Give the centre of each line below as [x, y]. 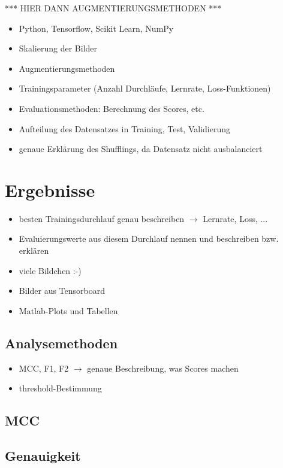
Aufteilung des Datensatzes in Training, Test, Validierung [124, 128]
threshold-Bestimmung [60, 388]
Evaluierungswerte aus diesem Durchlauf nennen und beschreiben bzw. [149, 238]
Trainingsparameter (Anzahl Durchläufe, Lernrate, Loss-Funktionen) [145, 88]
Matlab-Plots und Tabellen [68, 310]
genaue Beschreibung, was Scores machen [163, 368]
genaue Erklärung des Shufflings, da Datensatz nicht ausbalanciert [141, 149]
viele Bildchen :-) [50, 270]
